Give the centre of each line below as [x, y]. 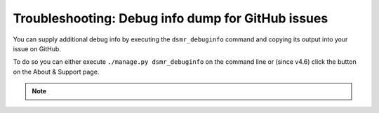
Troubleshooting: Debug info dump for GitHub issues [171, 18]
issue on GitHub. [37, 48]
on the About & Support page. [56, 72]
